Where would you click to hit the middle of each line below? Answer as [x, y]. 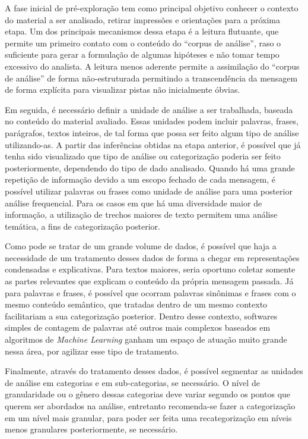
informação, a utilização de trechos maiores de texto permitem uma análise [141, 214]
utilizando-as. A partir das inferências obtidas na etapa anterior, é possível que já [153, 144]
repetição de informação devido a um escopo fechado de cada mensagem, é [140, 179]
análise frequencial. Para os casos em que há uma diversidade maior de [134, 203]
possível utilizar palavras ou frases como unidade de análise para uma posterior [149, 191]
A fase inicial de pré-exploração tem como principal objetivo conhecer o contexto [152, 8]
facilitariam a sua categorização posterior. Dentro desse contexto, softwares [141, 316]
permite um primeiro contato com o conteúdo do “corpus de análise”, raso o [143, 43]
